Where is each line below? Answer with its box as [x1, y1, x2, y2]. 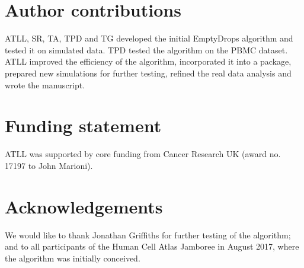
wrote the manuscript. [5, 78, 85, 91]
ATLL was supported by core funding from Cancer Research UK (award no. [5, 148, 281, 160]
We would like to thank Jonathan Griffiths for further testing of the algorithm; [5, 228, 291, 241]
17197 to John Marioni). [5, 159, 93, 171]
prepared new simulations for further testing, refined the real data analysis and [5, 66, 292, 79]
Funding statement [5, 113, 162, 138]
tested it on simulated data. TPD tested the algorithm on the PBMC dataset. [5, 43, 288, 56]
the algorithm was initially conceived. [5, 251, 140, 264]
